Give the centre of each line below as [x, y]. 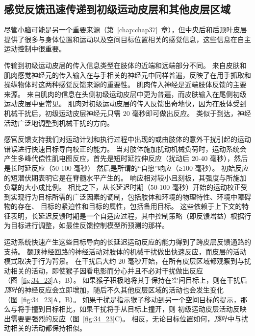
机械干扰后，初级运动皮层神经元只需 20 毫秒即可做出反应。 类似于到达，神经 [127, 113]
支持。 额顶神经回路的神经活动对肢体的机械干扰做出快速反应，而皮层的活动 [125, 251]
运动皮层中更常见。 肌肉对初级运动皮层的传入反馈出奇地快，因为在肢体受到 [125, 103]
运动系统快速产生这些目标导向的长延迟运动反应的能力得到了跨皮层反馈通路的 [127, 242]
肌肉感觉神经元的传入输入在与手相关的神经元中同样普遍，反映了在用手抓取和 [127, 75]
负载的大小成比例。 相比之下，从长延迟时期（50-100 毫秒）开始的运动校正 [122, 187]
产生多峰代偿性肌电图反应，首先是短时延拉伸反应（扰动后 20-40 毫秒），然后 [126, 158]
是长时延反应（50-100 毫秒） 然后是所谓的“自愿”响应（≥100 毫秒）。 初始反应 [127, 168]
